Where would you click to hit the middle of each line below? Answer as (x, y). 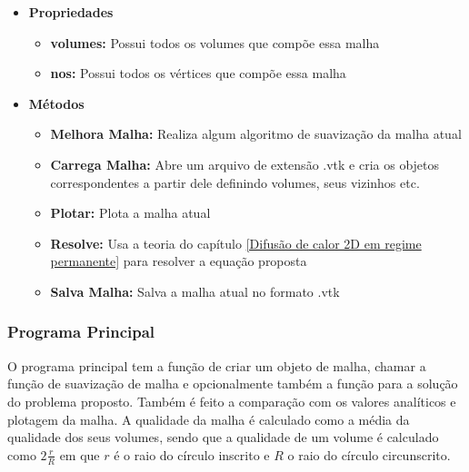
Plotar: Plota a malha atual (130, 213)
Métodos (56, 103)
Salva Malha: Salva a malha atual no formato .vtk (195, 291)
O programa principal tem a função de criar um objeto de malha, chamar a (217, 365)
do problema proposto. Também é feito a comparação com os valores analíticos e (232, 401)
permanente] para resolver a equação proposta (179, 261)
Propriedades (71, 12)
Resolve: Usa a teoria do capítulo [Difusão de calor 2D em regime (236, 243)
